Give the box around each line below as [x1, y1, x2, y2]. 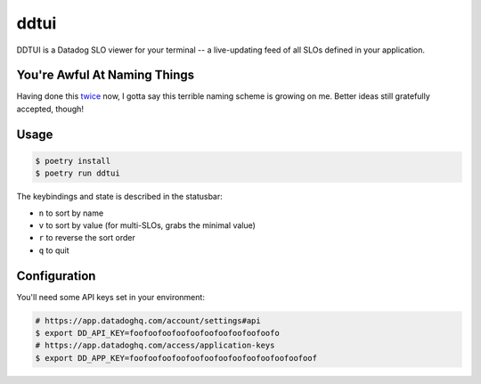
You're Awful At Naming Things [16, 68, 195, 83]
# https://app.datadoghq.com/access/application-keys [35, 340, 275, 351]
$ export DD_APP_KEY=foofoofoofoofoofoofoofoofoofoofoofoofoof [35, 353, 318, 363]
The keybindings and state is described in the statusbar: [16, 192, 223, 202]
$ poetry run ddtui [35, 168, 120, 178]
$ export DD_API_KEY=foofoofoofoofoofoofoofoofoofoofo [35, 328, 280, 339]
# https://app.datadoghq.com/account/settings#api [35, 315, 262, 325]
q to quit [38, 245, 69, 256]
